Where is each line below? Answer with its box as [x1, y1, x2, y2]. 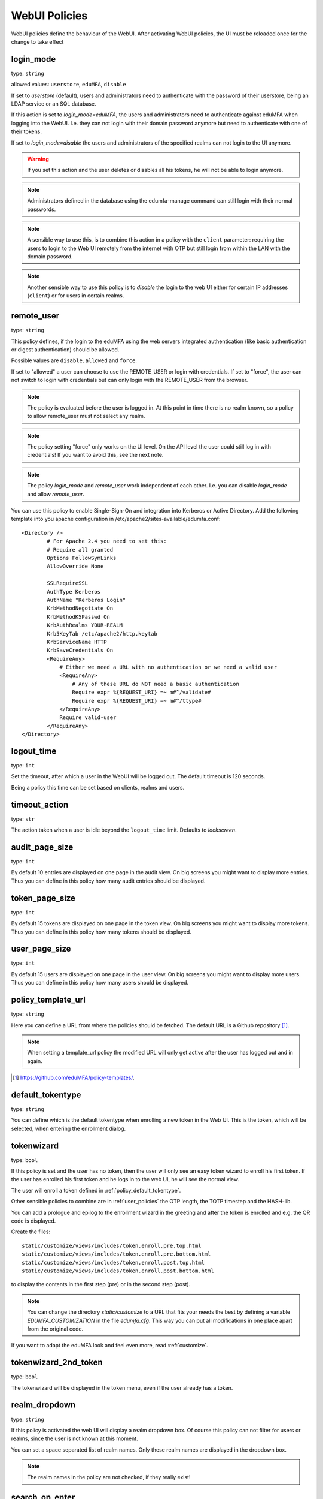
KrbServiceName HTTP [47, 639, 107, 645]
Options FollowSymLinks [47, 555, 117, 561]
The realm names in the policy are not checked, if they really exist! [27, 1474, 191, 1481]
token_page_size [11, 893, 76, 903]
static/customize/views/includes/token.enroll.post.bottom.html [22, 1267, 215, 1274]
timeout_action [11, 799, 69, 809]
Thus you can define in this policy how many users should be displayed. [11, 979, 188, 986]
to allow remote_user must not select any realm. [27, 413, 145, 420]
